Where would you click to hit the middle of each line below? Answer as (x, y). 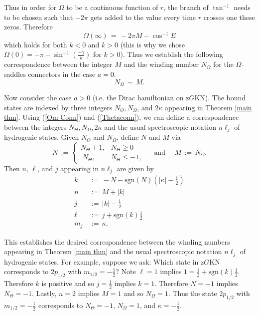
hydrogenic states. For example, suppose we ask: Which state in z (104, 261)
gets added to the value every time (143, 17)
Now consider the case (38, 98)
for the (223, 64)
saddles (15, 74)
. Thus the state (193, 293)
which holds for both (36, 44)
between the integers (35, 127)
